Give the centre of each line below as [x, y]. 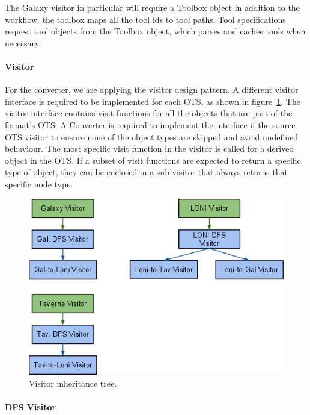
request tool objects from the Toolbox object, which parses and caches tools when [155, 31]
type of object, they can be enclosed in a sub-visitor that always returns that [147, 172]
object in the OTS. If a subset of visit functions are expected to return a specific [153, 160]
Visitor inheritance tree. [73, 383]
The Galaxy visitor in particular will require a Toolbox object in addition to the [152, 7]
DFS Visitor [31, 406]
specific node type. [39, 183]
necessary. [23, 42]
